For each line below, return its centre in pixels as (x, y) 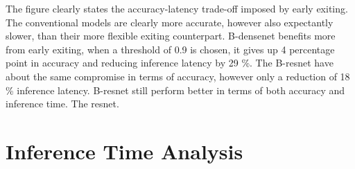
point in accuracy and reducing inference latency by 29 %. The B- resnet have (170, 63)
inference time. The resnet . (62, 104)
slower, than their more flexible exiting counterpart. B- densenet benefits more (171, 36)
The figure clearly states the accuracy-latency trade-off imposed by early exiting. (177, 8)
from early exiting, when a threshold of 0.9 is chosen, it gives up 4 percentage (170, 49)
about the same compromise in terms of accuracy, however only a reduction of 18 (178, 76)
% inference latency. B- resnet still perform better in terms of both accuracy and (175, 90)
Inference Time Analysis (124, 151)
